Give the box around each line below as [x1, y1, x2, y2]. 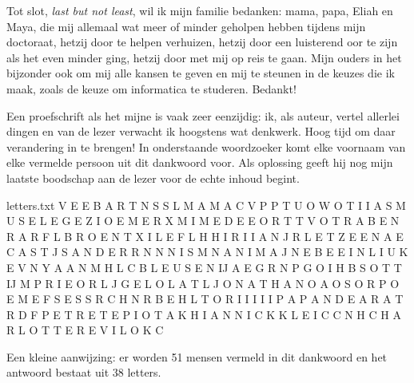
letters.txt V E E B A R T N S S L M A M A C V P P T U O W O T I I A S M [6, 196, 406, 213]
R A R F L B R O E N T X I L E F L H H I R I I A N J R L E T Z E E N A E [6, 227, 404, 244]
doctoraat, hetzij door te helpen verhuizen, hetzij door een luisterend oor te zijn [6, 34, 398, 50]
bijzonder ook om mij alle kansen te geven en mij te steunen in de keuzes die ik [6, 65, 395, 81]
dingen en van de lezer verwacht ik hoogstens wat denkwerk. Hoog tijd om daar [6, 123, 396, 140]
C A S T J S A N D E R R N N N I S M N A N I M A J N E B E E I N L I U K [6, 243, 408, 260]
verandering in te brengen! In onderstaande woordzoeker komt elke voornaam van [6, 138, 406, 155]
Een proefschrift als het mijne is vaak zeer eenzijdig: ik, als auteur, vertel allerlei [6, 107, 400, 124]
